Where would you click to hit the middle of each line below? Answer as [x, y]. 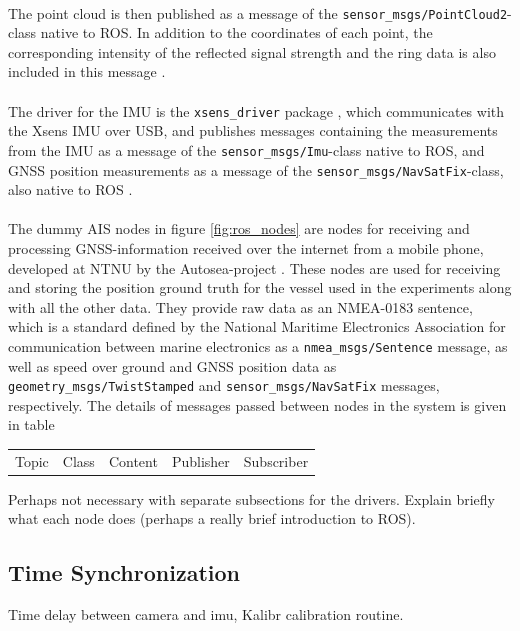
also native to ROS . [70, 189]
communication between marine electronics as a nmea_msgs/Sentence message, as [258, 345]
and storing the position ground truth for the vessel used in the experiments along [260, 287]
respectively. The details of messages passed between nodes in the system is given [257, 404]
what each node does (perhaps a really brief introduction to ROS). [212, 518]
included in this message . [87, 71]
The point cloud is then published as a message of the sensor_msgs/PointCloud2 [258, 12]
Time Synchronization [124, 572]
